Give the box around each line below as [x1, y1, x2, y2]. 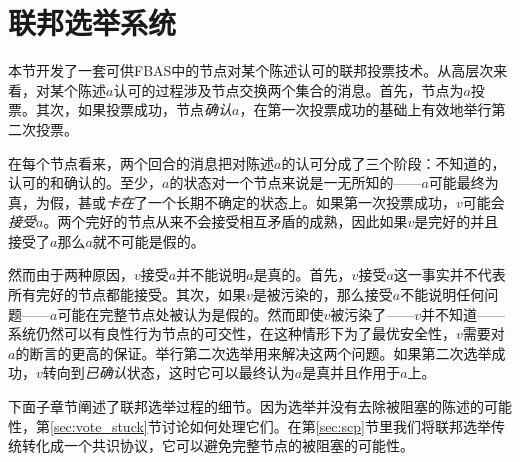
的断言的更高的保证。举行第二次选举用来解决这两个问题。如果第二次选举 [15, 342, 492, 363]
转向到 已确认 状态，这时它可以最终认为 [42, 362, 295, 383]
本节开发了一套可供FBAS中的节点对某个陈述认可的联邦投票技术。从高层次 [8, 60, 494, 81]
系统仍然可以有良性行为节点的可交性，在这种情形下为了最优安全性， [8, 323, 456, 344]
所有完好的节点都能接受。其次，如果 [8, 284, 246, 305]
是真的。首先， [253, 264, 352, 285]
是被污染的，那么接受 [252, 284, 393, 305]
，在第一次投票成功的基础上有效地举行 [239, 99, 492, 120]
